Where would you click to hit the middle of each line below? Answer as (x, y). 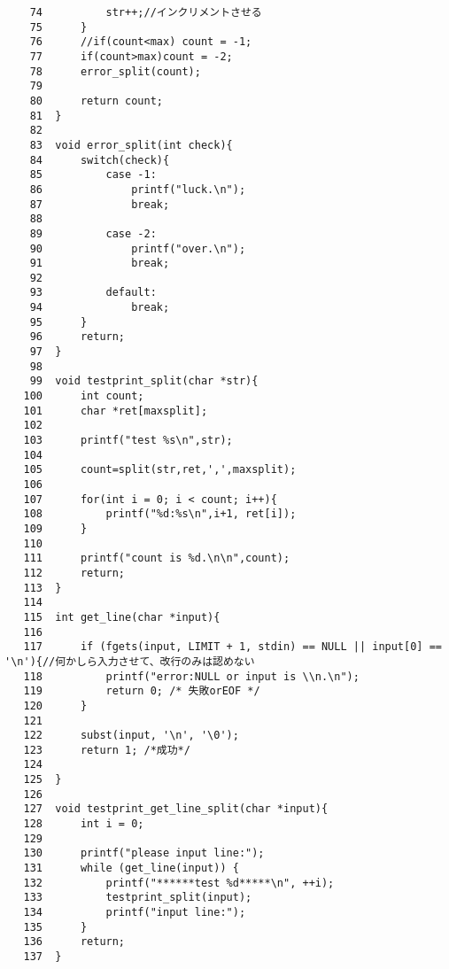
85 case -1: (93, 175)
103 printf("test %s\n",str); (128, 441)
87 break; (100, 204)
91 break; (100, 264)
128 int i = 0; (84, 824)
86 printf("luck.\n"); (138, 189)
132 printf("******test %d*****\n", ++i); (179, 883)
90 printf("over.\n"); (138, 248)
